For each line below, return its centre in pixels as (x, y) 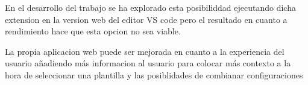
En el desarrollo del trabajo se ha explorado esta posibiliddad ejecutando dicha (150, 7)
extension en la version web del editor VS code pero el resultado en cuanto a (146, 19)
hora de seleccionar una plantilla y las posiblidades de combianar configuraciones (154, 74)
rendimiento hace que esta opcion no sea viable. (93, 31)
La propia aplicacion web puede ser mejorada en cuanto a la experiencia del (145, 51)
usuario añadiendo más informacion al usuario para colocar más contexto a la (148, 63)
